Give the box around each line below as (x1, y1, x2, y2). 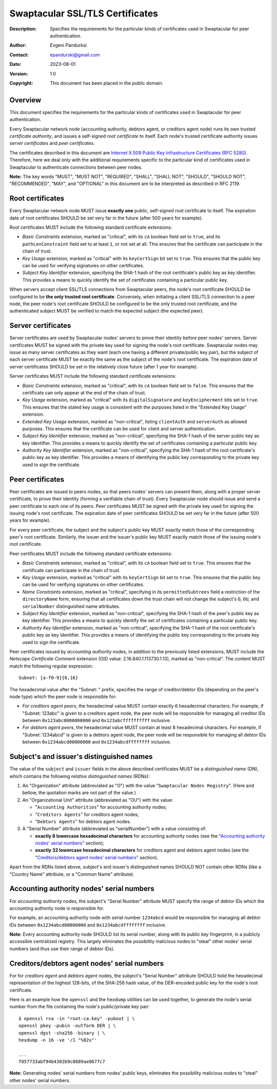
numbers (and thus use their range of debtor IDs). (9, 946, 115, 952)
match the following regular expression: (9, 663, 93, 669)
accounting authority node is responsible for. (9, 905, 105, 911)
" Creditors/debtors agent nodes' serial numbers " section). (35, 854, 159, 860)
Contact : (9, 51, 29, 58)
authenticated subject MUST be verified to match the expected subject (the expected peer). (9, 308, 204, 314)
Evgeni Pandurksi (50, 42, 87, 48)
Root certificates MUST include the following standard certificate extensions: (9, 224, 172, 230)
